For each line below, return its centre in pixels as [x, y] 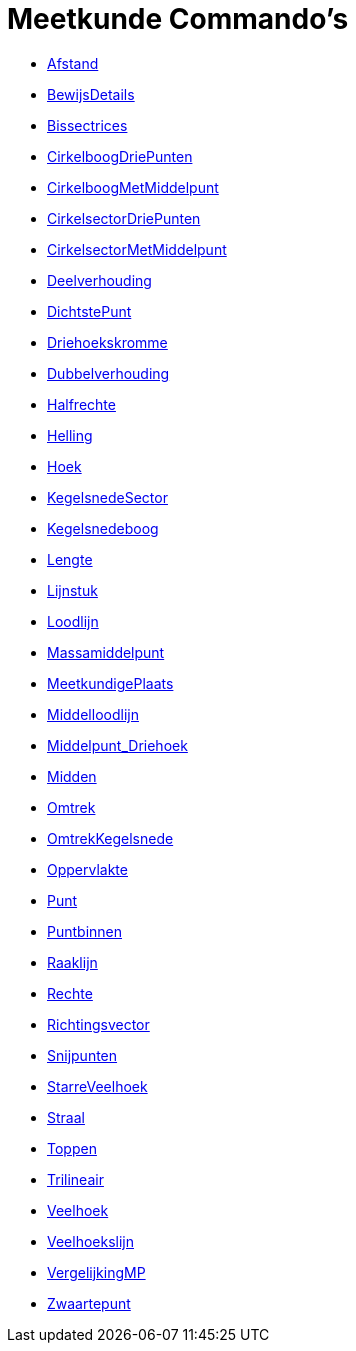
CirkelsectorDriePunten [124, 218]
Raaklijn [72, 962]
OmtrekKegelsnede [110, 838]
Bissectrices [87, 125]
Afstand [73, 63]
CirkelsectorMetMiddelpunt [137, 249]
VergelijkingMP [96, 1272]
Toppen [72, 1148]
